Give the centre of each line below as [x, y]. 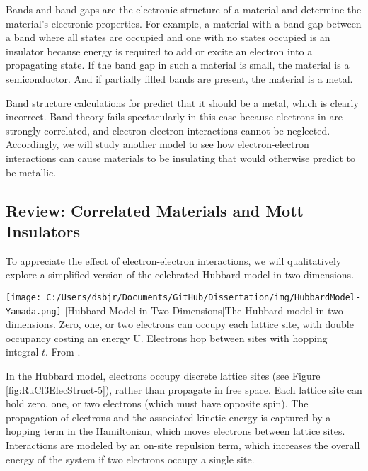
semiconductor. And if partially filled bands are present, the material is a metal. [179, 78]
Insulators [43, 231]
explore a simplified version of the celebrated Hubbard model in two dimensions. [180, 274]
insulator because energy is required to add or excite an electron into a [159, 51]
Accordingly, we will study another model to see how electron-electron [157, 144]
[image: [24, 297]
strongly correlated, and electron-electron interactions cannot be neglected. [168, 130]
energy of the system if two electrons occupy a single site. [130, 459]
